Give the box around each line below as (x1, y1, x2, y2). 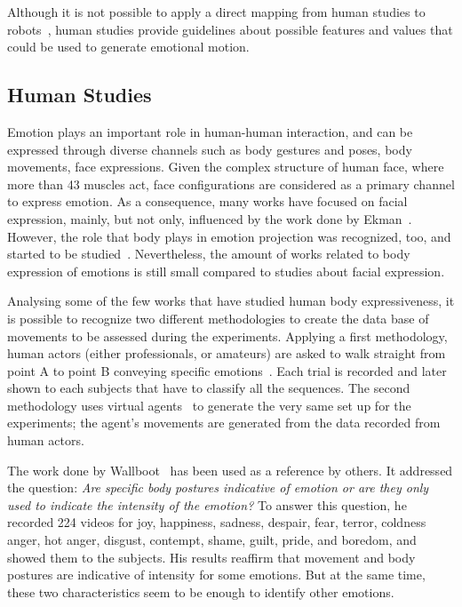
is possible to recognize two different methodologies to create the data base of (7, 308, 429, 327)
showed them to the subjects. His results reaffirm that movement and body (7, 547, 416, 566)
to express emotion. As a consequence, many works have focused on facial (7, 192, 408, 211)
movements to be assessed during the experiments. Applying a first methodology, (7, 326, 448, 345)
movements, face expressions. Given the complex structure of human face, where (7, 157, 444, 176)
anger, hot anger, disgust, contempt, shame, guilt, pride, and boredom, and (7, 531, 417, 549)
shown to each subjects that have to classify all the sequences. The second (7, 379, 410, 397)
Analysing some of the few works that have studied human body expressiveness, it (7, 292, 455, 310)
